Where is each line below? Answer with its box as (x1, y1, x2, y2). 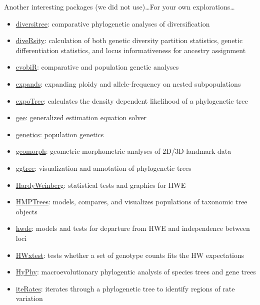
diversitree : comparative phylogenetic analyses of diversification (15, 18, 210, 29)
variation (15, 293, 43, 303)
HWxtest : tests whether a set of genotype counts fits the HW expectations (15, 249, 244, 260)
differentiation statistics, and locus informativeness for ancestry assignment (15, 45, 246, 55)
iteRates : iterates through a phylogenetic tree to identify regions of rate (15, 283, 235, 293)
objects (15, 206, 37, 216)
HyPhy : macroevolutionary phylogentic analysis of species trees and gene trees (15, 266, 256, 277)
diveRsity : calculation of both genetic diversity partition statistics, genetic (15, 35, 243, 46)
